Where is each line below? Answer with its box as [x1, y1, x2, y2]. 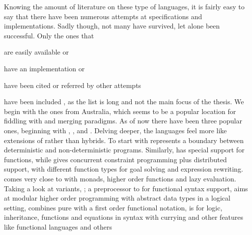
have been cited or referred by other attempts [4, 80, 141, 90]
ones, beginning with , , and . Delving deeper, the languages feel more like [4, 125, 227, 135]
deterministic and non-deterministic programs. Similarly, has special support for [4, 145, 245, 155]
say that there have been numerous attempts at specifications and [4, 11, 202, 21]
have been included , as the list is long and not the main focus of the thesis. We [4, 96, 244, 107]
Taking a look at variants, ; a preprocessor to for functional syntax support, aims [4, 183, 248, 193]
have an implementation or [4, 63, 85, 73]
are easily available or [4, 47, 69, 57]
